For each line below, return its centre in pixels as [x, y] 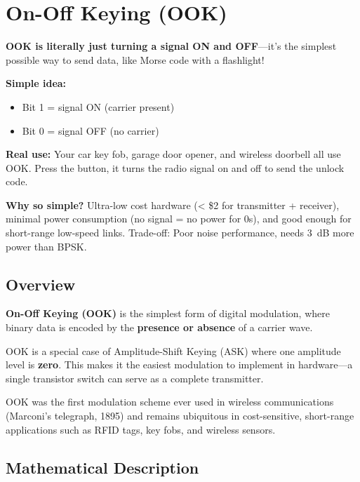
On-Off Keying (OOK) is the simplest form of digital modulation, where [168, 313]
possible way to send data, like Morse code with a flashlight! [135, 59]
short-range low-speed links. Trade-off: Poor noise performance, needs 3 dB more [180, 233]
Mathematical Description [102, 467]
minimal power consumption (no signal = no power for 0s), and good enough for [179, 219]
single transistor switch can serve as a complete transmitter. [135, 378]
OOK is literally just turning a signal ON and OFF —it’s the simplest [171, 46]
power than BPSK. [46, 246]
